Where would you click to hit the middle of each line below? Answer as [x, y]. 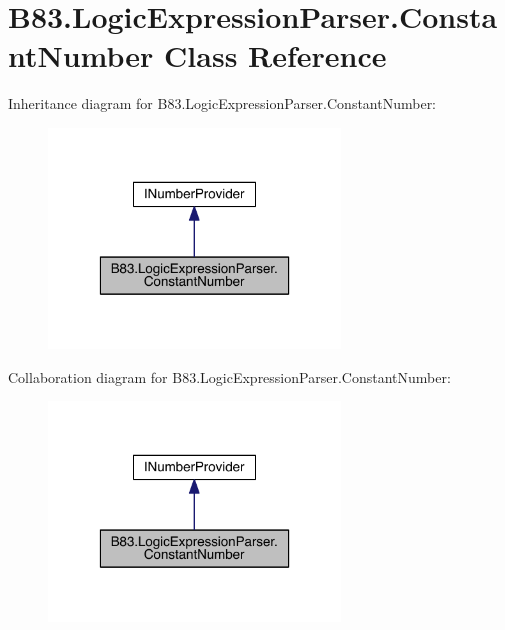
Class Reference [275, 55]
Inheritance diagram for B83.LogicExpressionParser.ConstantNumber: [222, 103]
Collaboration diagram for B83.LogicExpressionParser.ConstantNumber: [229, 376]
